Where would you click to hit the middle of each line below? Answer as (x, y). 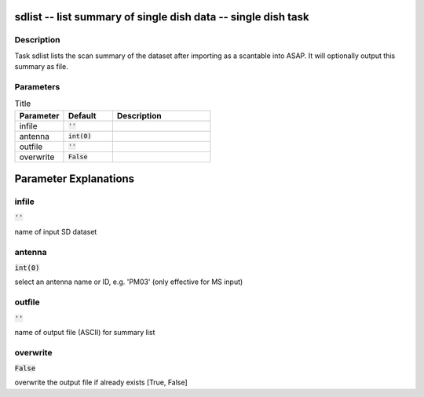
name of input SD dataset (56, 231)
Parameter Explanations (75, 179)
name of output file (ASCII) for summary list (85, 332)
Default (82, 115)
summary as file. (41, 67)
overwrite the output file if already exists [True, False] (101, 382)
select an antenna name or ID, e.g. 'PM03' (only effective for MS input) (129, 282)
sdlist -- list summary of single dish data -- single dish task (162, 17)
